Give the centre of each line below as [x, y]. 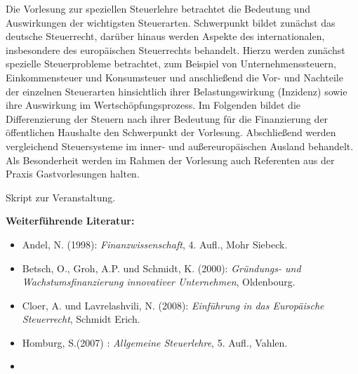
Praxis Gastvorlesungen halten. [73, 174]
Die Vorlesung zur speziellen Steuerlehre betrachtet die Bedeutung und [158, 8]
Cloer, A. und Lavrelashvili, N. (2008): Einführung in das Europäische [173, 305]
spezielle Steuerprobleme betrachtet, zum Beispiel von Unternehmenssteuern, [171, 64]
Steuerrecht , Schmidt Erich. [81, 319]
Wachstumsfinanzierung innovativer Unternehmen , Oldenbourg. [159, 282]
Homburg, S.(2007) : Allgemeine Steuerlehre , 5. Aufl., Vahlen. [155, 342]
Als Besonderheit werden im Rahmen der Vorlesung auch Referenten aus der [170, 160]
